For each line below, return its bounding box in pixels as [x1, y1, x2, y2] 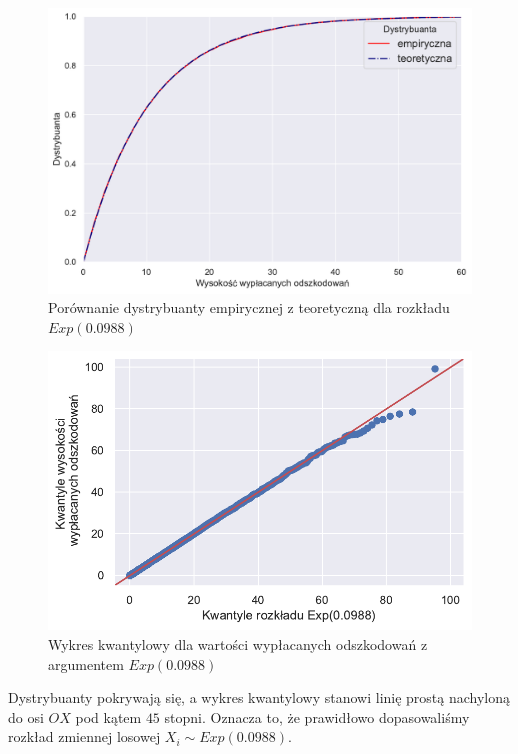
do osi [8, 706, 44, 727]
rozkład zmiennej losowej [8, 726, 161, 747]
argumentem [48, 653, 124, 674]
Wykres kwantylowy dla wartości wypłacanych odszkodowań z [48, 634, 428, 655]
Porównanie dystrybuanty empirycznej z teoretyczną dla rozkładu [48, 297, 450, 318]
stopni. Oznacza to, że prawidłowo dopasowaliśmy [164, 706, 470, 727]
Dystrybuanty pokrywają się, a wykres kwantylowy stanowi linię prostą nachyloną [8, 687, 511, 708]
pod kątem [75, 706, 142, 727]
